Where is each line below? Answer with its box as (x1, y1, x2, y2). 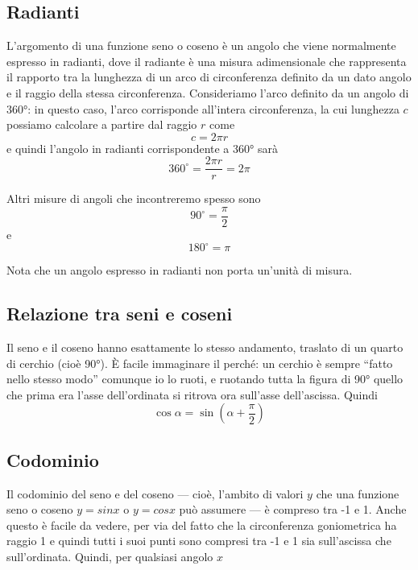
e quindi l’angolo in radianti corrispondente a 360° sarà (6, 139, 278, 156)
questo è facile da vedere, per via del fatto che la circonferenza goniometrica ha (6, 516, 397, 533)
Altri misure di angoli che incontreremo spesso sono (6, 190, 261, 207)
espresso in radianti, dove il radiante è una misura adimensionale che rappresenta (6, 52, 407, 69)
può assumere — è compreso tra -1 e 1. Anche (179, 501, 407, 518)
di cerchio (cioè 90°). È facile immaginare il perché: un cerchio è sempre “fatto (6, 354, 393, 371)
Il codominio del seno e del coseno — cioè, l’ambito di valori (6, 485, 304, 502)
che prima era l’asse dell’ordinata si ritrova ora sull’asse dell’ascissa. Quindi (6, 386, 378, 403)
